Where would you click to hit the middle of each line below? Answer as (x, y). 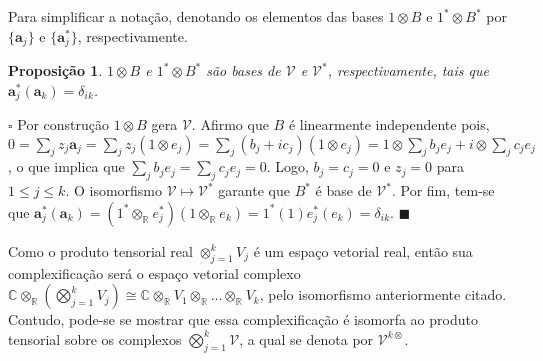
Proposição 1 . (55, 70)
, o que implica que (66, 166)
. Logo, (287, 166)
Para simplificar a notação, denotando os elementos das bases (196, 16)
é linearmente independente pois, (389, 124)
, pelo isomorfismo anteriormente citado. (383, 294)
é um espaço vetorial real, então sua (363, 250)
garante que (254, 190)
